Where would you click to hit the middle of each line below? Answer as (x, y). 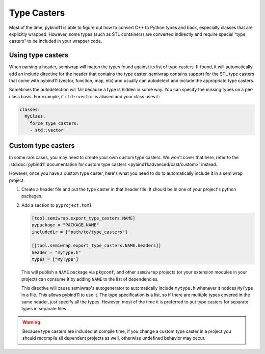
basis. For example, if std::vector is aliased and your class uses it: (90, 96)
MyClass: (35, 116)
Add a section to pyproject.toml (57, 205)
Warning (31, 322)
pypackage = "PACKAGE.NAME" (65, 225)
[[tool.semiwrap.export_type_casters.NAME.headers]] (96, 246)
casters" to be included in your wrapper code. (56, 41)
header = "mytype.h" (56, 252)
